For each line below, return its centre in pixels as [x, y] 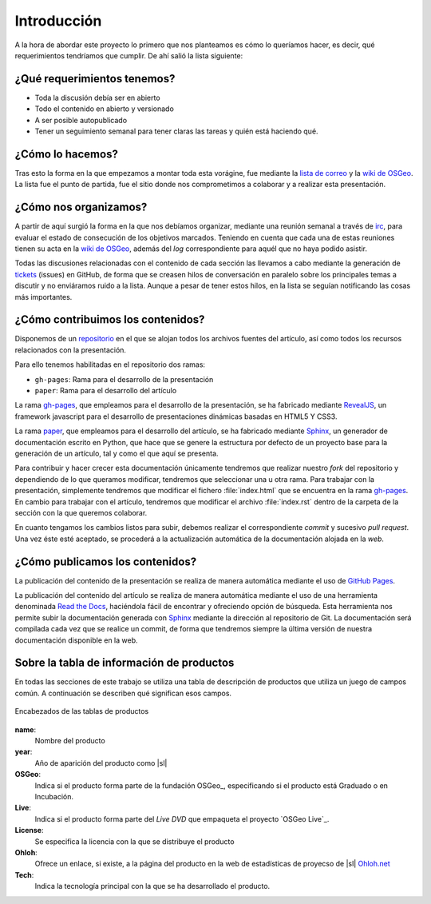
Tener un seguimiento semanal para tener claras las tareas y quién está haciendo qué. [176, 131]
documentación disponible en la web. [77, 640]
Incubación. [54, 796]
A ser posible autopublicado [81, 120]
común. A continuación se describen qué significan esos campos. [123, 693]
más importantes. [43, 297]
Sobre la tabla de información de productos [125, 663]
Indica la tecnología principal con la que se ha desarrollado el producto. [152, 886]
